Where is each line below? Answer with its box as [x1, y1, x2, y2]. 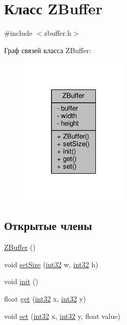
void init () [4, 276, 38, 287]
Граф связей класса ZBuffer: [4, 44, 91, 55]
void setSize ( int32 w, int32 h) [4, 259, 98, 269]
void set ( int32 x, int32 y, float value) [4, 310, 121, 321]
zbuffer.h [44, 28, 71, 38]
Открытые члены [4, 218, 92, 234]
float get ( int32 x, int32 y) [4, 293, 86, 304]
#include [4, 28, 33, 38]
